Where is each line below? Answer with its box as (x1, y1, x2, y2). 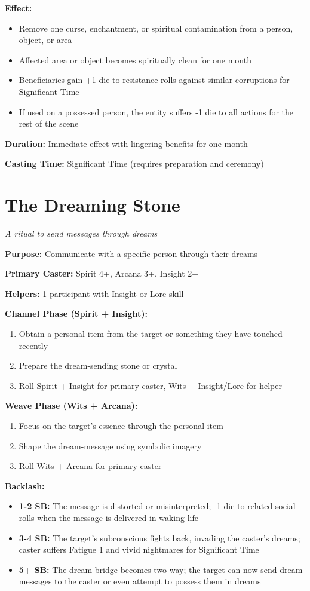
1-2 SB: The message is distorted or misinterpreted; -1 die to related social (19, 500, 296, 512)
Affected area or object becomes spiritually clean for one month (19, 53, 251, 66)
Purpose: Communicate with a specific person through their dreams (5, 247, 258, 259)
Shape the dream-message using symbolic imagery (19, 439, 202, 452)
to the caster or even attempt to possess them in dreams (54, 575, 261, 587)
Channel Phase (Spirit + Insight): (5, 307, 148, 320)
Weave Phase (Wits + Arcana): (5, 399, 138, 412)
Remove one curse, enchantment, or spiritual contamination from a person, (19, 22, 293, 34)
